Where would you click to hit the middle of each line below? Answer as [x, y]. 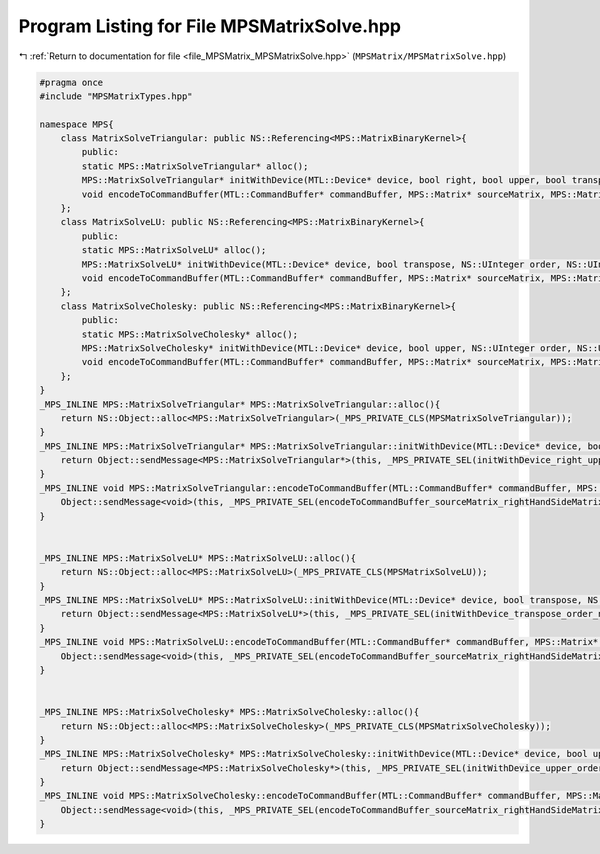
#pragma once [71, 82]
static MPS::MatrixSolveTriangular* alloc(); [195, 166]
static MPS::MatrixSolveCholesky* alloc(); [190, 334]
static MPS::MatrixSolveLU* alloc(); [174, 250]
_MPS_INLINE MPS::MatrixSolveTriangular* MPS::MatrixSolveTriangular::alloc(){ [240, 404]
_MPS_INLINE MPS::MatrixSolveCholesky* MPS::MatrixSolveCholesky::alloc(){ [229, 712]
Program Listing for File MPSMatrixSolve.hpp [210, 26]
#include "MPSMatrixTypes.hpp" [116, 96]
